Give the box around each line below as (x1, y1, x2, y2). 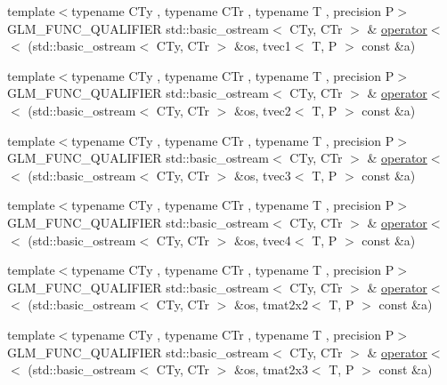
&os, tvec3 (233, 165, 291, 184)
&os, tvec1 (233, 36, 291, 55)
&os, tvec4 (233, 230, 291, 249)
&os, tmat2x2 (233, 295, 308, 314)
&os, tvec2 (233, 100, 291, 119)
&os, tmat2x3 (233, 360, 308, 379)
